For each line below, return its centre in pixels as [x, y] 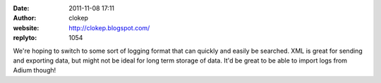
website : [26, 27]
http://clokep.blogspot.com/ [109, 27]
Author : [25, 18]
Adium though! [35, 70]
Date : [21, 8]
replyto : [25, 38]
